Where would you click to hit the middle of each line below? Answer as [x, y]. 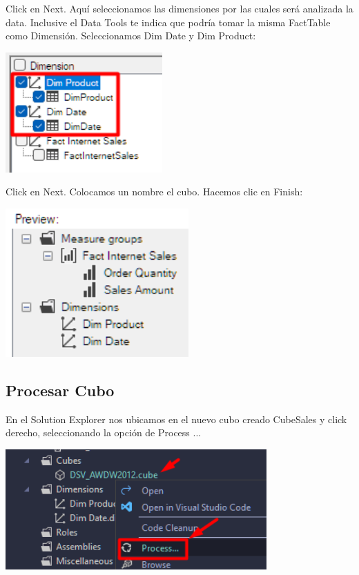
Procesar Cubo [60, 390]
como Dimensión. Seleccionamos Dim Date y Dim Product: [131, 36]
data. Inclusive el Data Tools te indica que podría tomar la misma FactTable [168, 22]
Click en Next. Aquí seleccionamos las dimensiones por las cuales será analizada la [179, 8]
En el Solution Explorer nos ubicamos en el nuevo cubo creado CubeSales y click [176, 419]
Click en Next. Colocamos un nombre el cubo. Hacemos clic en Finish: [154, 192]
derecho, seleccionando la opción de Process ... [104, 432]
